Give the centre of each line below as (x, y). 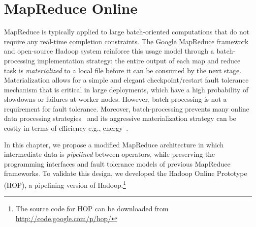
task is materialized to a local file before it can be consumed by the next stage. (123, 70)
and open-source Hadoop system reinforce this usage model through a (109, 51)
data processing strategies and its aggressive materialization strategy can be (120, 118)
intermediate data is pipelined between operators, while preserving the (110, 154)
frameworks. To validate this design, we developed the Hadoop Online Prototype (126, 173)
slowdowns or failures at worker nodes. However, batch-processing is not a (115, 99)
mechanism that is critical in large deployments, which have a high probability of (126, 89)
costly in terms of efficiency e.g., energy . (66, 128)
